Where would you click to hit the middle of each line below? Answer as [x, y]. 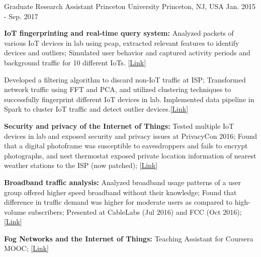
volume [15, 211]
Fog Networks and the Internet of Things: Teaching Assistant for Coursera [129, 238]
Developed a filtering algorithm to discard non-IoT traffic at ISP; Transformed [125, 79]
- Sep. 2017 [21, 16]
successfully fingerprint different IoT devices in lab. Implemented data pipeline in [129, 99]
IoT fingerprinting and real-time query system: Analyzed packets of [119, 33]
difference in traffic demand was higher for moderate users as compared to [118, 202]
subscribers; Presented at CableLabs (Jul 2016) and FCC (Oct [124, 211]
